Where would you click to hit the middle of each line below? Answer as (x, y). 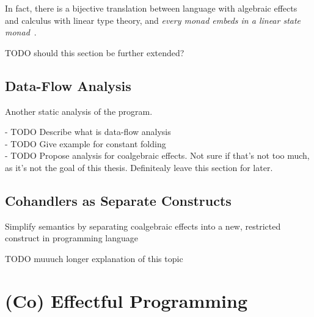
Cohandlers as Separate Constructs (118, 200)
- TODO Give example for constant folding (86, 143)
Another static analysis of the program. (79, 111)
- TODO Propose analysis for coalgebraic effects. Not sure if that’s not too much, (157, 155)
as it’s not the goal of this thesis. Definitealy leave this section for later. (139, 167)
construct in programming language (71, 238)
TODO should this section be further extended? (95, 52)
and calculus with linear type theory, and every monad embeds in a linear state (153, 20)
